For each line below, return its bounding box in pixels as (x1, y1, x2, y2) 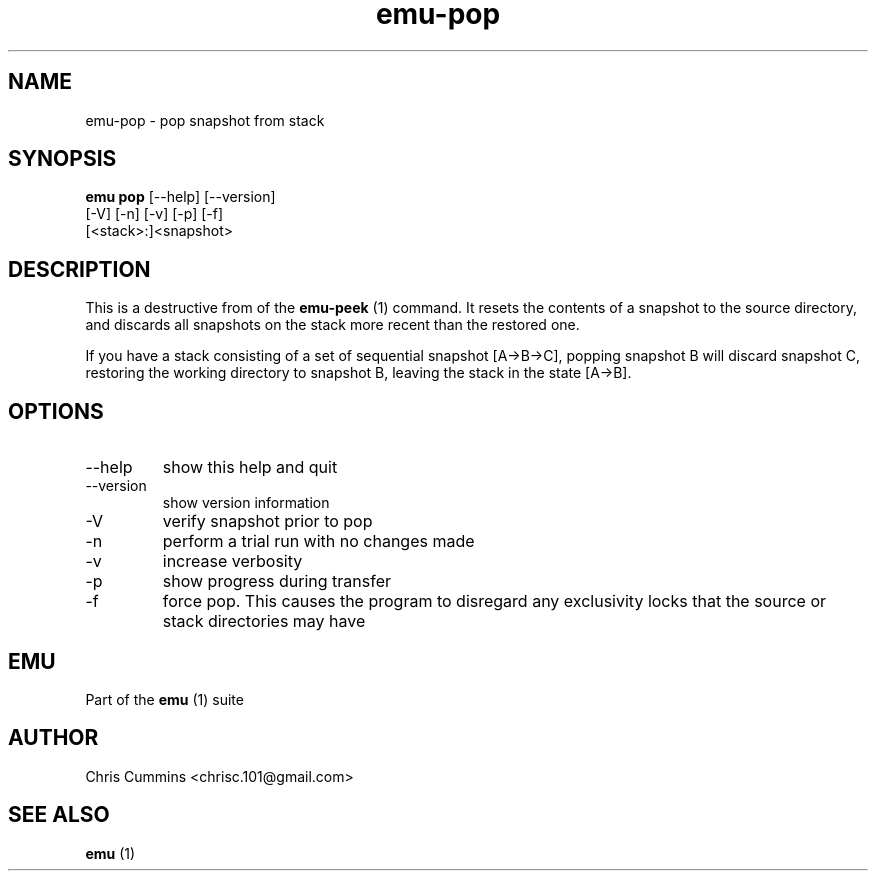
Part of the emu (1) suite (85, 690, 244, 708)
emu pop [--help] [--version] (85, 188, 276, 206)
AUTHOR (8, 725, 99, 751)
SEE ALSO (8, 802, 110, 828)
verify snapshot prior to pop (162, 511, 373, 532)
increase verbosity (162, 551, 303, 572)
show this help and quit (162, 457, 338, 478)
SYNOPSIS (8, 146, 117, 172)
